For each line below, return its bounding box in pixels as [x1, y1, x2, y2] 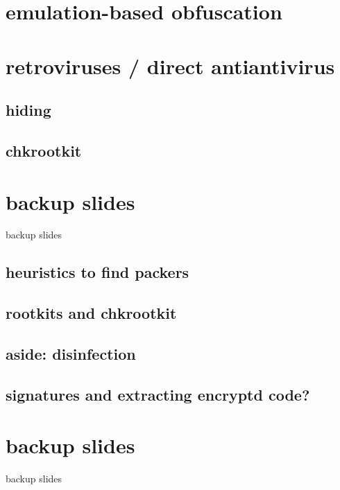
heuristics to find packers [6, 261, 189, 283]
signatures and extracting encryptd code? [6, 383, 310, 405]
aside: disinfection [6, 342, 136, 364]
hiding [6, 99, 51, 121]
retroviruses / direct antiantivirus [6, 51, 335, 80]
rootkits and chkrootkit [6, 302, 177, 324]
